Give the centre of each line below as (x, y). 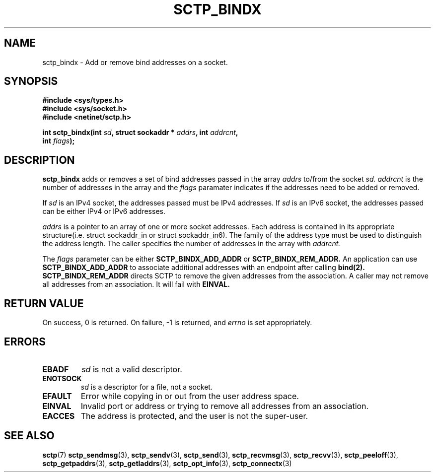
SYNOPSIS (31, 81)
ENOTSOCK (62, 378)
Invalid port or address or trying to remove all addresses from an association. (225, 406)
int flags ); (59, 141)
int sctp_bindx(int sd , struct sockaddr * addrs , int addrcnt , (140, 133)
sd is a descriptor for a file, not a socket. (146, 387)
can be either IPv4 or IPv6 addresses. (104, 211)
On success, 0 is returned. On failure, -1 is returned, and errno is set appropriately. (177, 323)
